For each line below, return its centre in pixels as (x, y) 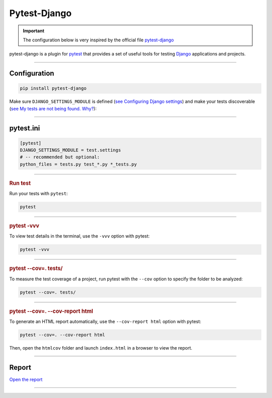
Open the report (26, 379)
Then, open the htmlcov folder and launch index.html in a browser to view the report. (101, 348)
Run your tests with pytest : (39, 194)
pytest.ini (25, 128)
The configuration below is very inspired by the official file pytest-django (98, 40)
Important (34, 31)
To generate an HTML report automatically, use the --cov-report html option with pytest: (105, 321)
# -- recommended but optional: (60, 157)
